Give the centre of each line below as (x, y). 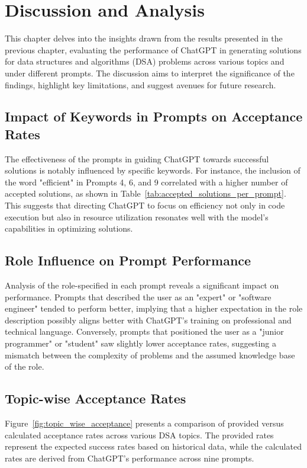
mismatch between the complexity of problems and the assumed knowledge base (150, 355)
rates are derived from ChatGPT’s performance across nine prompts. (130, 458)
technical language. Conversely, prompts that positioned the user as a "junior (144, 331)
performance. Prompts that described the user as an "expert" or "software (138, 296)
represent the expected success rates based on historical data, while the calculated (153, 446)
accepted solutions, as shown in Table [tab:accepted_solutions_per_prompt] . (146, 193)
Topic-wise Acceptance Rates (96, 398)
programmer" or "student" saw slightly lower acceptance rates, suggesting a (140, 343)
